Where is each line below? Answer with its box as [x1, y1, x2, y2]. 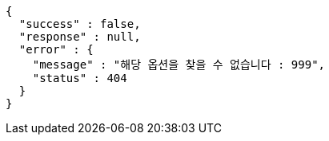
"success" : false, [18, 18, 141, 30]
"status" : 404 [32, 72, 127, 84]
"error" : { [18, 43, 94, 56]
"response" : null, [18, 30, 141, 43]
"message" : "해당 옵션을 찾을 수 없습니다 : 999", [32, 58, 325, 71]
